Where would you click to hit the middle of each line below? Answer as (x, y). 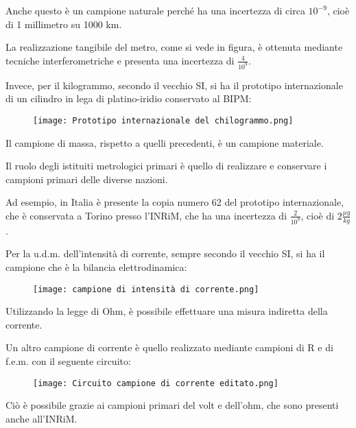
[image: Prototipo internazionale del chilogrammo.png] (163, 120)
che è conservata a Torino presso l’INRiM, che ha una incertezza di (146, 215)
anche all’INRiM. (41, 418)
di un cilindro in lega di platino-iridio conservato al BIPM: (129, 98)
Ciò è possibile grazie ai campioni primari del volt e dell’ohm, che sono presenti (172, 405)
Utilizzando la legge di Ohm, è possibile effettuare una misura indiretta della (167, 311)
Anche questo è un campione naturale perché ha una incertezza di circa (155, 10)
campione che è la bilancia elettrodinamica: (96, 266)
